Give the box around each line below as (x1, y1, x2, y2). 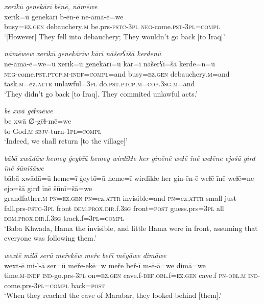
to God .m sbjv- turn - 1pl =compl (4, 125, 102, 136)
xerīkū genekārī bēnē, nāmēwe (4, 1, 98, 11)
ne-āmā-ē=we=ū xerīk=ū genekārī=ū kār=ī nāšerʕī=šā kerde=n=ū (4, 58, 215, 68)
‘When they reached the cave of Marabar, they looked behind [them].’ (4, 290, 222, 300)
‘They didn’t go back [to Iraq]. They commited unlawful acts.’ (4, 88, 198, 99)
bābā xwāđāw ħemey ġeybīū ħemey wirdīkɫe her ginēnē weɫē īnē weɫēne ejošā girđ (4, 152, 255, 163)
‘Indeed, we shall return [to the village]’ (4, 135, 128, 146)
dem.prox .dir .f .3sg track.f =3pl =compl (4, 213, 124, 223)
